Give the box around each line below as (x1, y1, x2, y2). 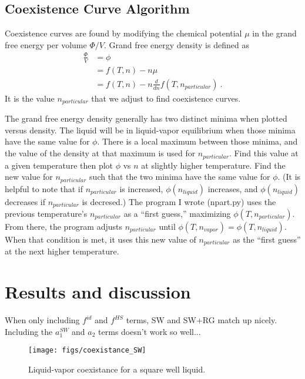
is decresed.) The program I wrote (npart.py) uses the (82, 195, 276, 207)
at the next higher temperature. (5, 245, 119, 257)
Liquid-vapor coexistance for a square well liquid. (28, 363, 206, 375)
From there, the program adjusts (5, 220, 123, 233)
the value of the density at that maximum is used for (5, 147, 196, 159)
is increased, (119, 182, 163, 194)
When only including (5, 314, 80, 326)
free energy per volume (5, 38, 87, 51)
